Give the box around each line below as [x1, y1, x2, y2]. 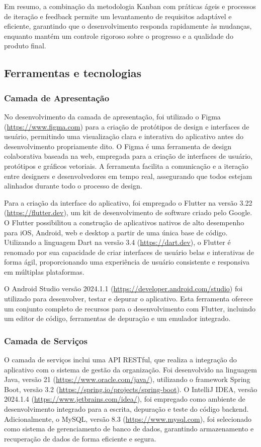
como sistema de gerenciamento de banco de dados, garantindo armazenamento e [4, 423, 254, 434]
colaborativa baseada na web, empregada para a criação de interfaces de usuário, [4, 151, 252, 161]
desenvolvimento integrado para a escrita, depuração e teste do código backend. [4, 404, 249, 414]
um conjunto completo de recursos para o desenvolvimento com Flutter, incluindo [4, 303, 255, 313]
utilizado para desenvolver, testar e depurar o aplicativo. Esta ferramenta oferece [4, 293, 253, 304]
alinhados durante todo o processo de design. [4, 180, 142, 191]
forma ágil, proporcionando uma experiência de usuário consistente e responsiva [4, 257, 249, 267]
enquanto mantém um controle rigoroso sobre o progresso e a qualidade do [4, 30, 233, 41]
